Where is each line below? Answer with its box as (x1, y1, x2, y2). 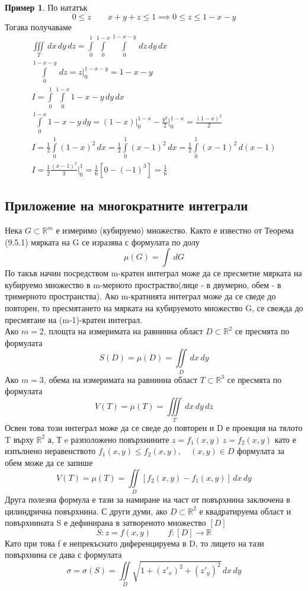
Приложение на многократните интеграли (5, 196, 248, 215)
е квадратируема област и (199, 504, 291, 517)
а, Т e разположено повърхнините (47, 433, 169, 445)
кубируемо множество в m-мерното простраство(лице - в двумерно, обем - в (5, 278, 281, 290)
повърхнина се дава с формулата (5, 548, 122, 561)
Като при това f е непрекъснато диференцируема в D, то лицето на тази (5, 536, 264, 549)
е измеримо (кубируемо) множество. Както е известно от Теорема (56, 224, 294, 237)
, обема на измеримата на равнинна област (43, 373, 198, 385)
